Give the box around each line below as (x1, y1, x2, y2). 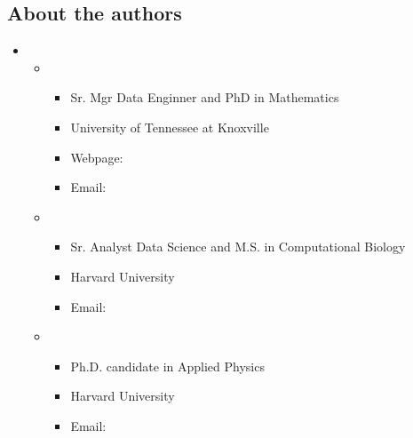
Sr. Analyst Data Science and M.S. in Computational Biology (70, 237, 406, 256)
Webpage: (70, 147, 123, 166)
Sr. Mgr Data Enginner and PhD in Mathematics (70, 88, 339, 107)
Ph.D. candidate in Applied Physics (70, 356, 265, 375)
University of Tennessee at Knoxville (70, 117, 269, 136)
